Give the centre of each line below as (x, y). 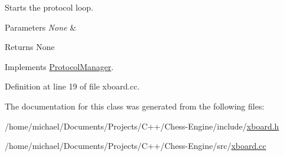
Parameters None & (41, 27)
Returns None (30, 47)
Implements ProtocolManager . (59, 66)
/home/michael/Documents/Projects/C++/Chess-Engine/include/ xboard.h (142, 126)
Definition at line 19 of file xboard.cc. (72, 86)
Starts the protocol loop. (49, 7)
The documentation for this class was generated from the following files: (135, 106)
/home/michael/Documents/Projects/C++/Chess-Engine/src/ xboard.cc (136, 146)
